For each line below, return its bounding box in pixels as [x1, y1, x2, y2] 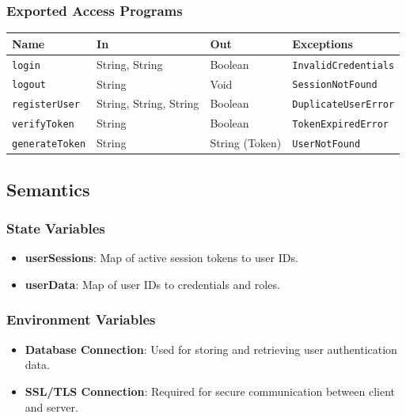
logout [12, 79, 46, 91]
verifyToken [12, 119, 74, 131]
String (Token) [210, 135, 282, 151]
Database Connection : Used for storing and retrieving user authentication [25, 340, 397, 357]
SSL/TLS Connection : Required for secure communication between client [25, 382, 395, 399]
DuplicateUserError [292, 99, 395, 111]
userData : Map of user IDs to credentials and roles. [25, 275, 280, 292]
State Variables [6, 218, 105, 238]
